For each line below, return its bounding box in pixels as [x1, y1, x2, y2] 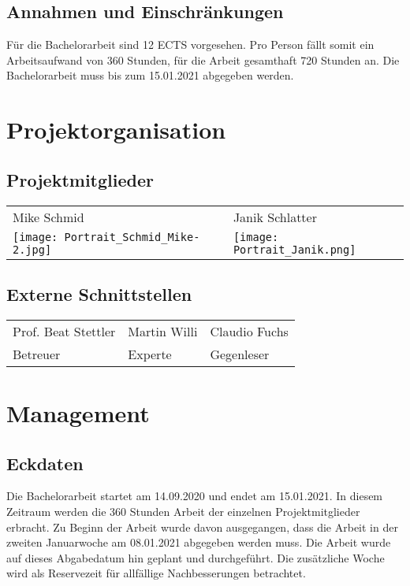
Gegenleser [210, 344, 270, 363]
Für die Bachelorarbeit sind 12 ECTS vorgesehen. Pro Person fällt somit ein [6, 36, 375, 53]
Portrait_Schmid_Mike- [64, 230, 200, 243]
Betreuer [13, 344, 61, 363]
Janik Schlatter [233, 207, 317, 226]
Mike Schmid [13, 207, 84, 226]
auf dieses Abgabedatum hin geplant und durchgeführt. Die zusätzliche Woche [6, 549, 385, 566]
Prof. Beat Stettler [13, 321, 116, 340]
